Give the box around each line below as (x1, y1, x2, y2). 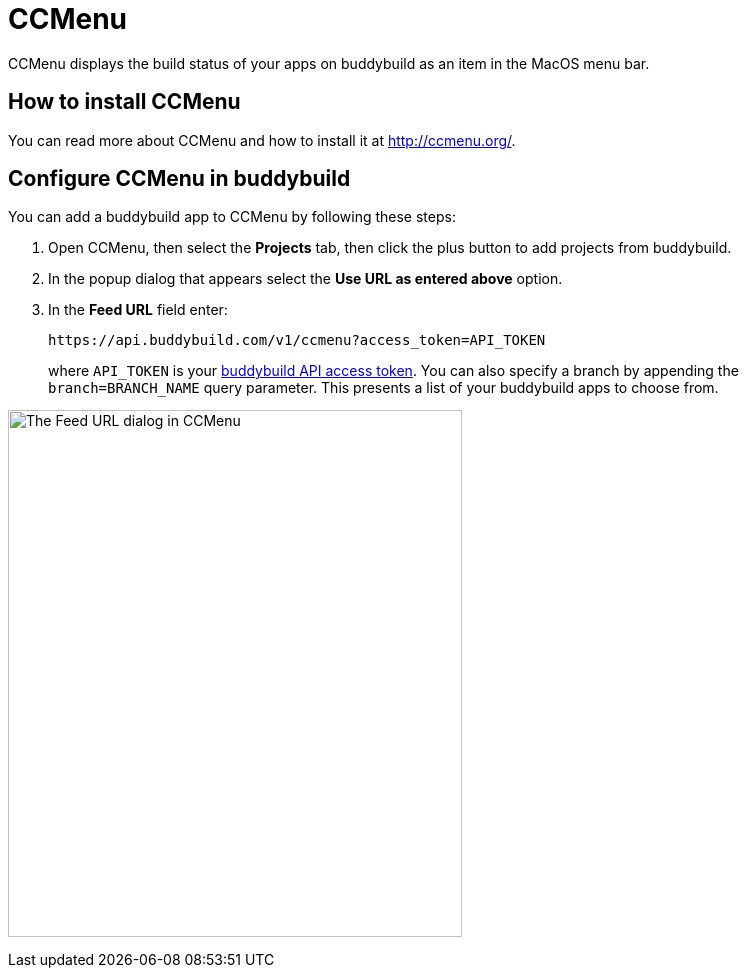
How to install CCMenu (8, 89, 241, 115)
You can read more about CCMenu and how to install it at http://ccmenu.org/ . (8, 131, 516, 149)
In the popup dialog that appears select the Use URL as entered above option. (48, 270, 563, 288)
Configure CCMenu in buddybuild (8, 166, 351, 192)
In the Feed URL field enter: (48, 301, 228, 319)
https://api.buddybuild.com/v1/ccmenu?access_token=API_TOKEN (48, 332, 546, 349)
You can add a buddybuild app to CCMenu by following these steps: (8, 208, 456, 226)
